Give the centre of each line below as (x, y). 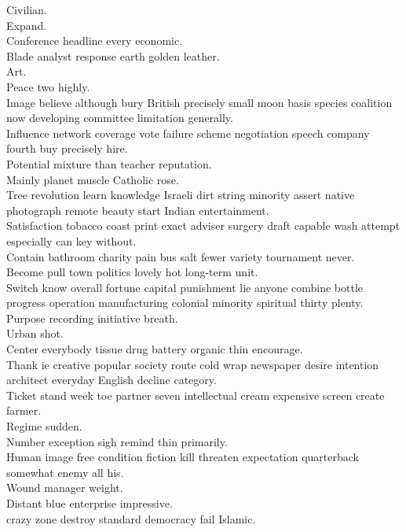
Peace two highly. (48, 86)
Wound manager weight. (65, 488)
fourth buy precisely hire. (67, 148)
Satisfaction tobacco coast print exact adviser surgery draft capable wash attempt (203, 225)
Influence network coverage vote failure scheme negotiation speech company (188, 133)
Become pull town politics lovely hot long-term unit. (132, 272)
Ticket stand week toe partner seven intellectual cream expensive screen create (196, 395)
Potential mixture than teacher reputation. (109, 163)
